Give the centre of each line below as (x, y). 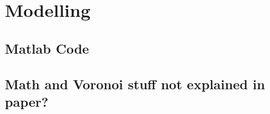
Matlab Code (47, 48)
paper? (27, 101)
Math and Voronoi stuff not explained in (135, 84)
